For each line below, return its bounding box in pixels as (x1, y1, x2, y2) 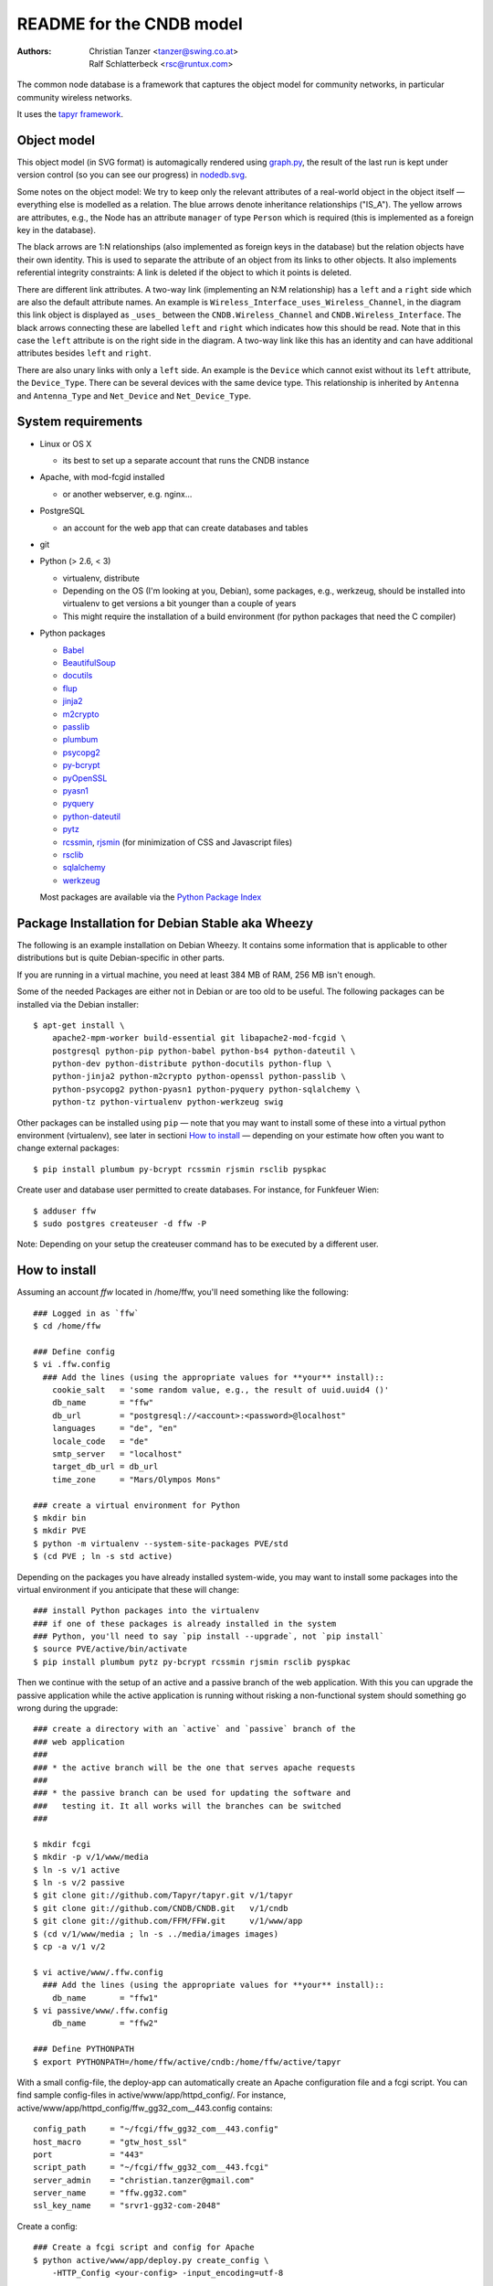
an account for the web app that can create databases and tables (62, 522, 309, 533)
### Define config (33, 1346, 116, 1357)
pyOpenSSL (62, 773, 108, 784)
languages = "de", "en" (51, 1423, 178, 1434)
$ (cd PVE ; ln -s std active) (33, 1551, 173, 1562)
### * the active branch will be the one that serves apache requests (33, 1762, 356, 1773)
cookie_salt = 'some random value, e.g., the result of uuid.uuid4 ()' (51, 1385, 390, 1395)
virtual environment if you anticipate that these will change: (16, 1584, 240, 1595)
